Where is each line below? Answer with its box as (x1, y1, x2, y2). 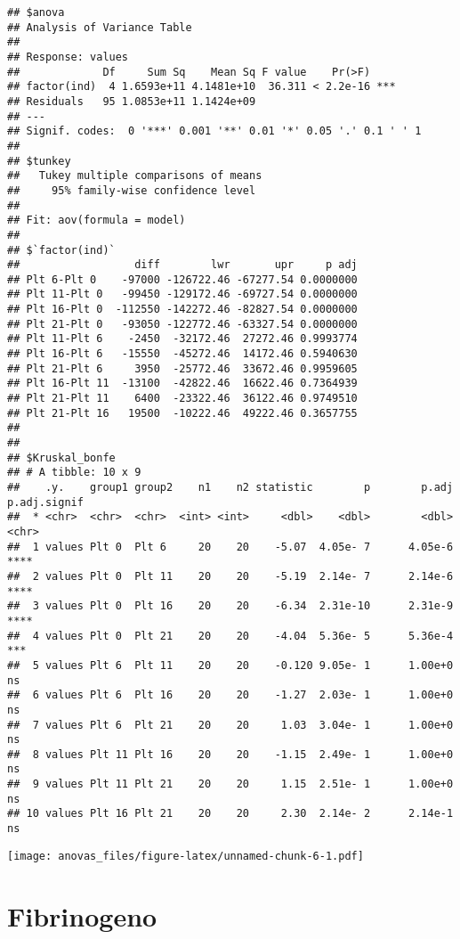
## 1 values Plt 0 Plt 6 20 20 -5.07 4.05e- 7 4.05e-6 (7, 540, 454, 553)
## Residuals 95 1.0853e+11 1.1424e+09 (7, 94, 256, 108)
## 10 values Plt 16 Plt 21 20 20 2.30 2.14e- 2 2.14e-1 (7, 807, 454, 821)
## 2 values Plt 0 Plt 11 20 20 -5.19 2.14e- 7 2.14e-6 (7, 569, 454, 583)
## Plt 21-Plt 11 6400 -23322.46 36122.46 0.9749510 (7, 392, 358, 405)
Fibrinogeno (7, 897, 157, 934)
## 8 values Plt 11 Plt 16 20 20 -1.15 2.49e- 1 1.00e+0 (7, 747, 454, 761)
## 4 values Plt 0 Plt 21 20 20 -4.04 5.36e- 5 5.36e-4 (7, 629, 454, 642)
